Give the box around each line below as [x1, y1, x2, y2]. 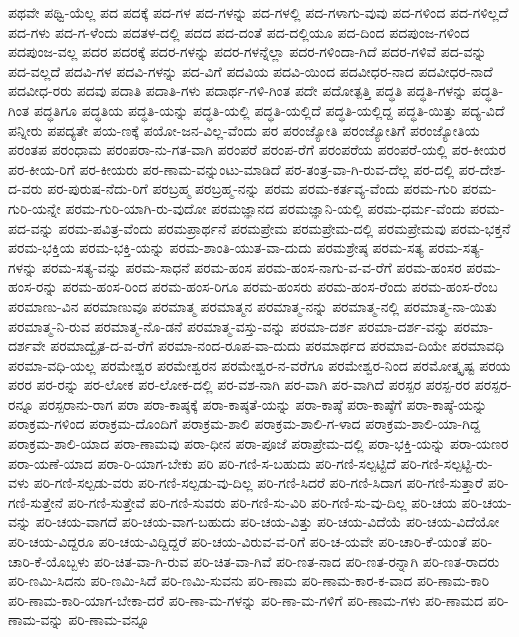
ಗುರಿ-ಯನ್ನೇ [8, 197, 61, 218]
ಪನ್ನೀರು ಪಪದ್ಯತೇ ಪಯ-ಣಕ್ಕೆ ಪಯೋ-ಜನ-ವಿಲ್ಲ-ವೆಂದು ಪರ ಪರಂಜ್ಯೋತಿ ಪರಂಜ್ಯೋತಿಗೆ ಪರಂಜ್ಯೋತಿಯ [8, 119, 480, 140]
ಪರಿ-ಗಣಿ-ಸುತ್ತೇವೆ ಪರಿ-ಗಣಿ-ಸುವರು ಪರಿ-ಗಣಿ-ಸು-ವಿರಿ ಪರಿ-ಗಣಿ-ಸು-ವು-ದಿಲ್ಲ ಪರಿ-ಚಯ [67, 491, 457, 512]
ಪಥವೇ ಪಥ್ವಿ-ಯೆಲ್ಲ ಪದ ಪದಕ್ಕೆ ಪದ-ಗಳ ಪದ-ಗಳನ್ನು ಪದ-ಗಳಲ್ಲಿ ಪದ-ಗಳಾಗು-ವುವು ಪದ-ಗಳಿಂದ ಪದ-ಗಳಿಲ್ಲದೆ [8, 2, 509, 22]
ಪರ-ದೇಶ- [458, 158, 506, 179]
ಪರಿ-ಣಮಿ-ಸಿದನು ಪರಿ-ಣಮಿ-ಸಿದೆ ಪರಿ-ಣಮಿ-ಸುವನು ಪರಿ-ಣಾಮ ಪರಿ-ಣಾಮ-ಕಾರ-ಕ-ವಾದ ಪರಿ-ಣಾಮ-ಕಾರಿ [8, 570, 490, 591]
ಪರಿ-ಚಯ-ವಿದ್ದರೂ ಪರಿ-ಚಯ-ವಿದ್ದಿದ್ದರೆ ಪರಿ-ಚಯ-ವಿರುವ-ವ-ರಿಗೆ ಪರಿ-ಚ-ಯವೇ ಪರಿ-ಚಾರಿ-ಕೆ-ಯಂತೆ [8, 531, 467, 552]
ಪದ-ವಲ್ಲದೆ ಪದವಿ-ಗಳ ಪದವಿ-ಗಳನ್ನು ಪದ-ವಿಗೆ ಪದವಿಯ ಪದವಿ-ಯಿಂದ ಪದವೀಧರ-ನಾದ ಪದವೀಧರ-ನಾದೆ [8, 60, 493, 81]
